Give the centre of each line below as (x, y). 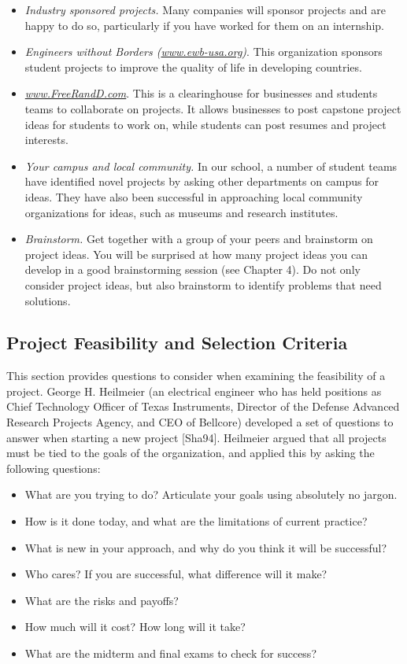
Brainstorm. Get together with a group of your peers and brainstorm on (199, 239)
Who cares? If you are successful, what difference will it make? (176, 574)
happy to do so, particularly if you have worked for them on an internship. (204, 25)
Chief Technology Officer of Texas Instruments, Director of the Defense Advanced (203, 406)
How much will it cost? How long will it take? (135, 627)
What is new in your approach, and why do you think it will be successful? (206, 547)
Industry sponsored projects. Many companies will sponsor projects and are (205, 9)
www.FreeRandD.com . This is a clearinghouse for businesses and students (201, 93)
